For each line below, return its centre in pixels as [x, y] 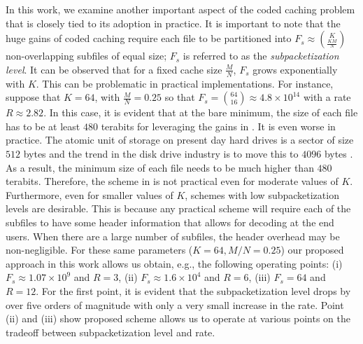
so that [180, 97]
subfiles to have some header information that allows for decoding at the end [170, 222]
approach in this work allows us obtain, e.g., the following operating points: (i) [174, 263]
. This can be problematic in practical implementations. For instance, [185, 83]
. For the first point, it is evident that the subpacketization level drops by [193, 290]
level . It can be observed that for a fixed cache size [114, 69]
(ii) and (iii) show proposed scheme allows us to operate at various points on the [178, 318]
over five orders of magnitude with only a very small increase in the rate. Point [175, 304]
